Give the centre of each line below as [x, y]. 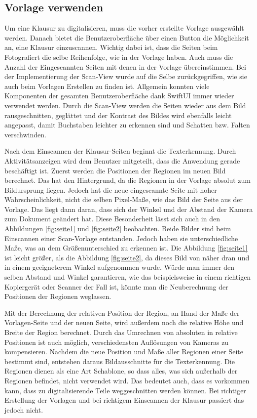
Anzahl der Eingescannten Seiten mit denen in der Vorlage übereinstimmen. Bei [125, 66]
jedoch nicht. [24, 409]
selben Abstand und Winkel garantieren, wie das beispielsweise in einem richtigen [128, 277]
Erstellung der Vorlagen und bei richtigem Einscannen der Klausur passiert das [124, 400]
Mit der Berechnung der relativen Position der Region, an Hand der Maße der [122, 313]
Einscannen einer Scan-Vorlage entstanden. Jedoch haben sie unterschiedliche [121, 238]
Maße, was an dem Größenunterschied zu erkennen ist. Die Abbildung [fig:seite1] [126, 248]
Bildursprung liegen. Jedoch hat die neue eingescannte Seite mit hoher [111, 189]
